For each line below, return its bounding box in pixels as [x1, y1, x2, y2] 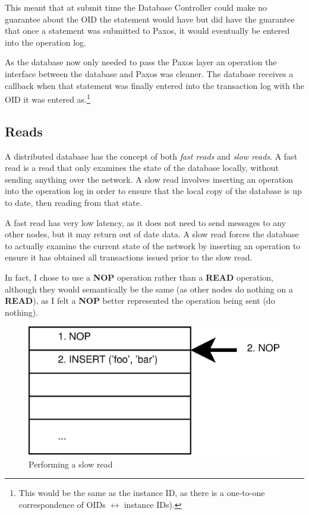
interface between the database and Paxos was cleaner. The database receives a [5, 67, 294, 80]
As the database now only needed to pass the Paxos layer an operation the [5, 56, 277, 68]
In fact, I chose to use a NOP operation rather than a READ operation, [5, 271, 273, 283]
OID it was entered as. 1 [5, 91, 90, 105]
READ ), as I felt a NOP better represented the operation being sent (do [5, 294, 275, 307]
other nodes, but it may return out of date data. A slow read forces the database [5, 228, 299, 240]
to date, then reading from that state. [5, 196, 142, 208]
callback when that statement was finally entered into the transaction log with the [5, 79, 304, 91]
